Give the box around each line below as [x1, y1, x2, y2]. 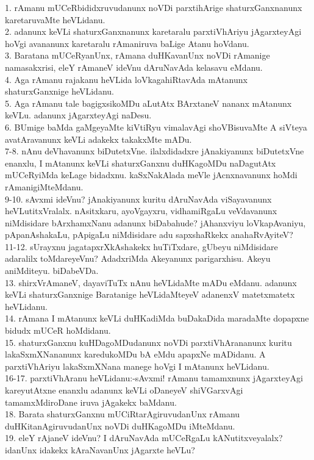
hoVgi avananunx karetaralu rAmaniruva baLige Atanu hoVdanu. [5, 37, 249, 49]
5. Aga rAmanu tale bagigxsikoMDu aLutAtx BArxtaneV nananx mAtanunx [5, 96, 292, 109]
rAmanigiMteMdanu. [5, 180, 84, 193]
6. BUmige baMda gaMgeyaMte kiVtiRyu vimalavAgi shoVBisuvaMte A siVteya [5, 120, 307, 133]
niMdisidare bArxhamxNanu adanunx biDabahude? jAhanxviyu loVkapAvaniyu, [5, 216, 306, 229]
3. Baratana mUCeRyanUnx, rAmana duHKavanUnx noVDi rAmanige [5, 49, 270, 62]
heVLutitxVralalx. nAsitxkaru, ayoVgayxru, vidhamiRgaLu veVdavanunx [5, 204, 277, 217]
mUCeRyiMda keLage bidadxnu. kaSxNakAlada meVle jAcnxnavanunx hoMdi [5, 168, 298, 181]
